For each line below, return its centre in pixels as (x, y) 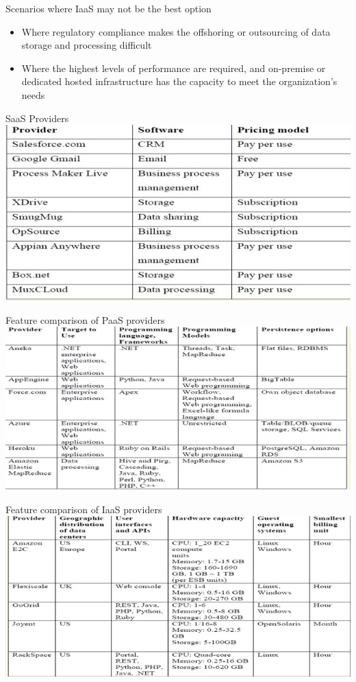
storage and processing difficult (87, 45)
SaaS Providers (37, 118)
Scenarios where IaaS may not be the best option (109, 8)
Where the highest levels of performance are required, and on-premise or (174, 68)
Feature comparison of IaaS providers (84, 509)
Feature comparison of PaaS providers (85, 319)
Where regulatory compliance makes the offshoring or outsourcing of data (176, 31)
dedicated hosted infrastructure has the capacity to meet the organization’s (179, 81)
